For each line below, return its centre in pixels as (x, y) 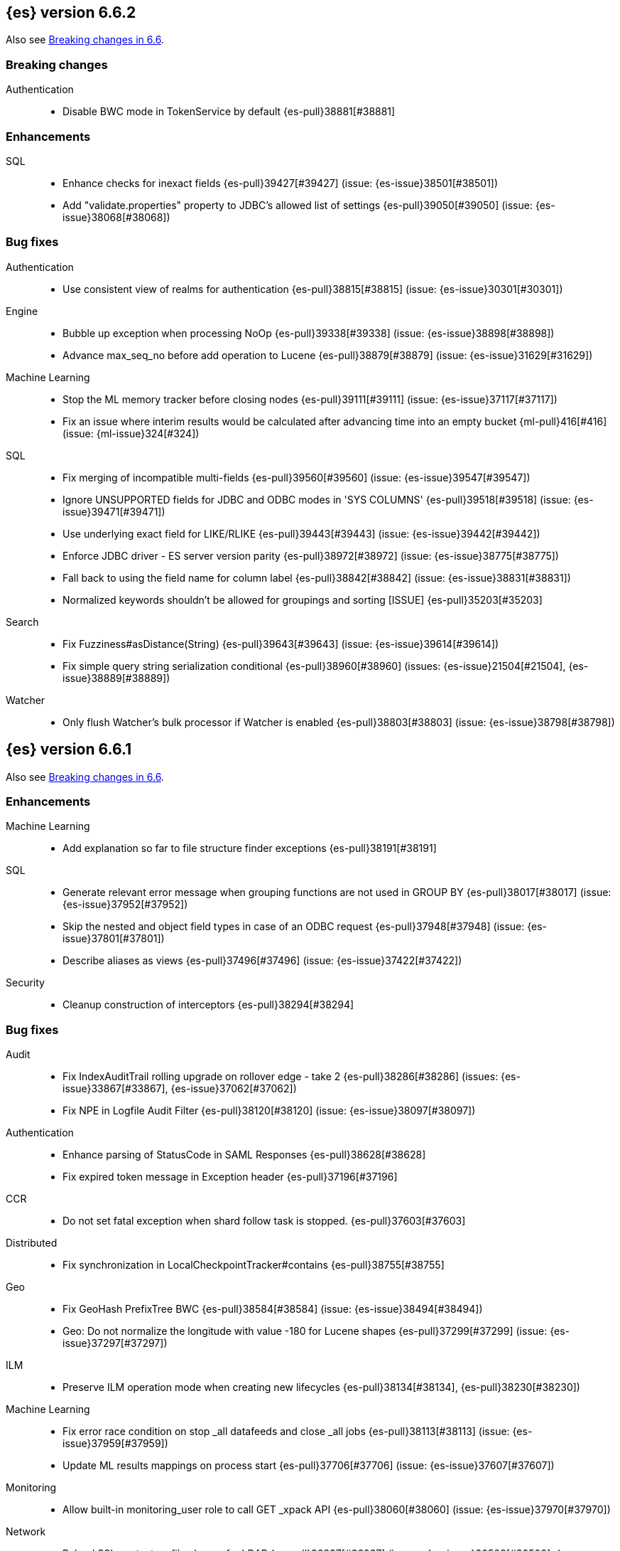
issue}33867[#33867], (115, 1089)
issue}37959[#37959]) (115, 1444)
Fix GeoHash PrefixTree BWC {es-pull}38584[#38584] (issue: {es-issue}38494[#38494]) (273, 1309)
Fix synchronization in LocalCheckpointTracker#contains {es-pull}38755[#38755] (254, 1265)
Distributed (32, 1243)
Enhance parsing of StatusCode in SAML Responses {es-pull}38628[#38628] (244, 1155)
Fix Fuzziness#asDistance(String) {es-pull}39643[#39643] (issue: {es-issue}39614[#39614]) (281, 644)
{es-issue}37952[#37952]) (125, 905)
